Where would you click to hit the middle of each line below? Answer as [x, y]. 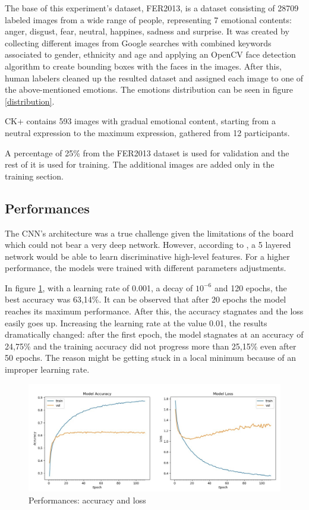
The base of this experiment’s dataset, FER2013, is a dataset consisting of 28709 [152, 8]
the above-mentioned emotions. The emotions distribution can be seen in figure [149, 89]
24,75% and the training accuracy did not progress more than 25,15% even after [151, 346]
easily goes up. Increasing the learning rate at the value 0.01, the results [136, 322]
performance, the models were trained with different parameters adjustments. [146, 268]
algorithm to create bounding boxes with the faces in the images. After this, [143, 66]
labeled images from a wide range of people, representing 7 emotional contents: [148, 19]
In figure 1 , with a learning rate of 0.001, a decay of [99, 287]
